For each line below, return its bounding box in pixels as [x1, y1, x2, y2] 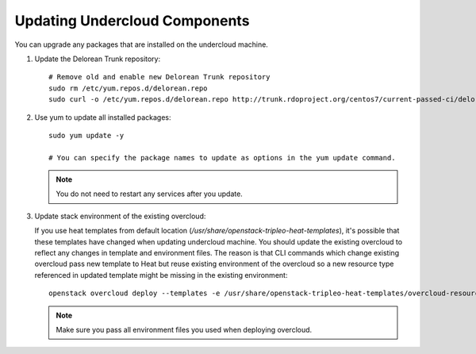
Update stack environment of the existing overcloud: [34, 211, 206, 221]
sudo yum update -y [48, 131, 125, 140]
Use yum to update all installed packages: [34, 112, 171, 122]
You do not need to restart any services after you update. [56, 189, 244, 198]
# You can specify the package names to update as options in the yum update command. [48, 153, 396, 162]
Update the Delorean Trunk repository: [34, 54, 161, 63]
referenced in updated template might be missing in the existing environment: [34, 270, 288, 279]
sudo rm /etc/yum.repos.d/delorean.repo [48, 83, 208, 93]
